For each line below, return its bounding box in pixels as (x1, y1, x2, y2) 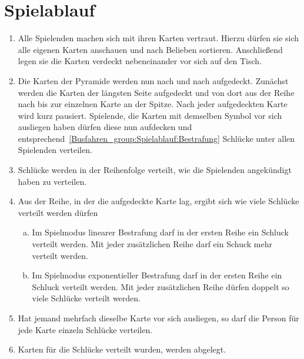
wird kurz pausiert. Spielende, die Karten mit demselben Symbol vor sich (18, 109, 282, 121)
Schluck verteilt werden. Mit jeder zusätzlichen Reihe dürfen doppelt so (32, 280, 289, 292)
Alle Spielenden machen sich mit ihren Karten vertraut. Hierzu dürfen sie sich (18, 32, 299, 44)
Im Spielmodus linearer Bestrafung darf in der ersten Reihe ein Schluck (32, 226, 289, 238)
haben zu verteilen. (18, 175, 87, 187)
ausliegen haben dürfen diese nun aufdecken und (18, 121, 192, 133)
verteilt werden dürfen (18, 206, 98, 218)
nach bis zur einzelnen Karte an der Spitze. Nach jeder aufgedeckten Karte (18, 98, 288, 110)
